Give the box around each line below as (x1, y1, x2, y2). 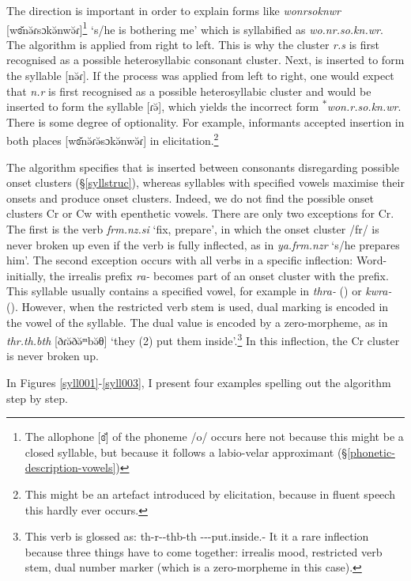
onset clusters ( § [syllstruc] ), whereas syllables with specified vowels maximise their (6, 174, 405, 191)
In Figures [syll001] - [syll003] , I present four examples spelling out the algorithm (6, 374, 391, 391)
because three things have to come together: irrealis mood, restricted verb (25, 543, 383, 560)
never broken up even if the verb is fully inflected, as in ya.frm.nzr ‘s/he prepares (6, 236, 400, 253)
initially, (6, 267, 46, 283)
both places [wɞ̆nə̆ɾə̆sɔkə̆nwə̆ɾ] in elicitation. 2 (6, 130, 219, 149)
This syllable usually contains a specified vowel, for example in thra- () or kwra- (6, 283, 392, 299)
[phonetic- (347, 443, 395, 460)
